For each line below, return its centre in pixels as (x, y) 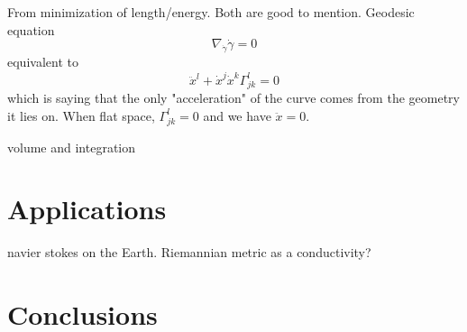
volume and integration (72, 147)
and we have (237, 115)
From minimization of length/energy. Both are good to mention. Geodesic (211, 12)
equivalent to (43, 62)
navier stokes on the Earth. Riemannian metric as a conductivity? (189, 252)
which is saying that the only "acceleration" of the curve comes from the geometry (233, 98)
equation (31, 29)
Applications (87, 209)
